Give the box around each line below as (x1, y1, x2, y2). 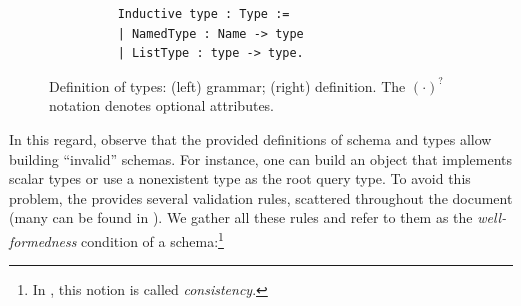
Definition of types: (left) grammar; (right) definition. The (49, 75, 406, 96)
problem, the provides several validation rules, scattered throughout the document (9, 187, 513, 208)
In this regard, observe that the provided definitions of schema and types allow (9, 128, 492, 149)
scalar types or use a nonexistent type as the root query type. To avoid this (9, 168, 471, 189)
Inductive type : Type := (117, 7, 290, 21)
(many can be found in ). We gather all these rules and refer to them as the (9, 207, 473, 228)
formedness (9, 230, 77, 251)
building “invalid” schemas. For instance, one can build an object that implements (9, 148, 513, 169)
